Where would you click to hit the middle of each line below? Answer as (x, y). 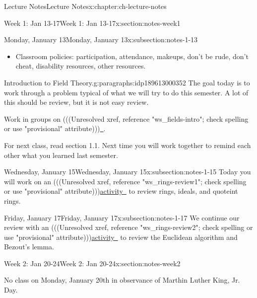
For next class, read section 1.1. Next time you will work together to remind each (128, 145)
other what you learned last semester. (61, 155)
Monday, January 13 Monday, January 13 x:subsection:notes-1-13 (101, 39)
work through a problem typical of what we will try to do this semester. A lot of (126, 92)
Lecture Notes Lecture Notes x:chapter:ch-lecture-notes (85, 6)
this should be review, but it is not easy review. (76, 102)
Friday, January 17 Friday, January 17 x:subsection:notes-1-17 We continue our (122, 217)
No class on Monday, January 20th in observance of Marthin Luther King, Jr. (122, 280)
